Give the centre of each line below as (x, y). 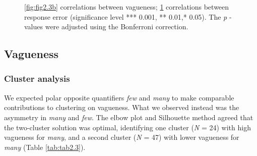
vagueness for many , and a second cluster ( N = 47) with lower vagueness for (122, 137)
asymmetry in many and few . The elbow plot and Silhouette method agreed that (129, 117)
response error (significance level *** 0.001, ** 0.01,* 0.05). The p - (128, 16)
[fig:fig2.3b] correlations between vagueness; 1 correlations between (127, 7)
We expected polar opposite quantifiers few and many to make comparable (119, 97)
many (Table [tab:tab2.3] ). (45, 147)
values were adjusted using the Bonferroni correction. (106, 27)
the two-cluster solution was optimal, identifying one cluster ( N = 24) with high (127, 127)
